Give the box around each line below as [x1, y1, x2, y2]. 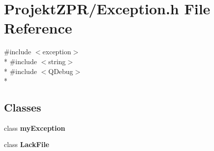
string [48, 56, 66, 66]
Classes [4, 100, 41, 115]
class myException [4, 122, 65, 133]
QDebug [48, 66, 73, 76]
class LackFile [4, 139, 49, 150]
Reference [4, 18, 72, 38]
